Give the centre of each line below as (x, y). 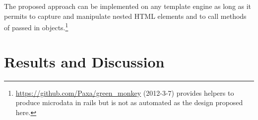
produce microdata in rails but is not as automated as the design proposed (129, 102)
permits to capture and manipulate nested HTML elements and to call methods (125, 16)
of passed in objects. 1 (36, 27)
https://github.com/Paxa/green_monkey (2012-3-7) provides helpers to (125, 92)
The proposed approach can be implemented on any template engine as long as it (128, 6)
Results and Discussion (84, 61)
